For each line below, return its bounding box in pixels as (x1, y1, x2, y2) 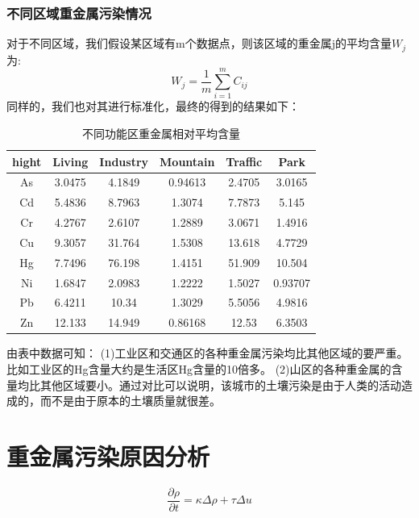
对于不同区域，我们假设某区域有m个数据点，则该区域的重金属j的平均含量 (6, 35, 392, 52)
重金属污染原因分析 (6, 439, 210, 472)
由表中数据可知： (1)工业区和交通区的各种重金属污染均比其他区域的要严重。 (6, 345, 409, 361)
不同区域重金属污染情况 (6, 2, 151, 23)
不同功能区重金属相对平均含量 (82, 124, 241, 141)
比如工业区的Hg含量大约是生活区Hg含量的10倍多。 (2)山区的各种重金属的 (6, 361, 392, 378)
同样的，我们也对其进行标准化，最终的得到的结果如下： (6, 98, 300, 115)
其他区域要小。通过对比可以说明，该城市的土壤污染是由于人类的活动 (39, 376, 401, 393)
